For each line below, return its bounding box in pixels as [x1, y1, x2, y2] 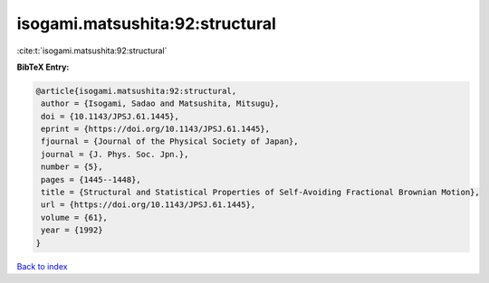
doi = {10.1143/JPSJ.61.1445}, [41, 111, 180, 121]
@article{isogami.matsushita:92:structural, [35, 86, 237, 96]
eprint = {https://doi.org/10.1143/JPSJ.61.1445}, [41, 124, 271, 135]
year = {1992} [41, 225, 103, 235]
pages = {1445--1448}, [41, 175, 142, 184]
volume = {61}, [41, 212, 109, 222]
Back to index [16, 260, 68, 271]
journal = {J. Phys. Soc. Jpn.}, [41, 149, 189, 159]
